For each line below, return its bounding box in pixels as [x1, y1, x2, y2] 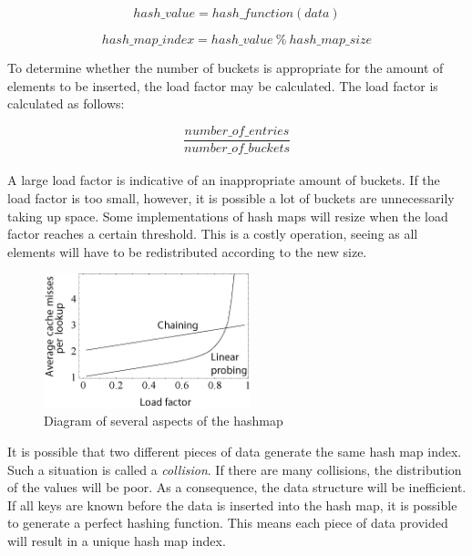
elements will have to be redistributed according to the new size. [7, 242, 367, 261]
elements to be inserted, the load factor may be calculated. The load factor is [7, 76, 438, 95]
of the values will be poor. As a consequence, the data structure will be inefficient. [7, 478, 467, 497]
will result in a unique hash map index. [7, 530, 226, 550]
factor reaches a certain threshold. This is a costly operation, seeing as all [7, 224, 418, 243]
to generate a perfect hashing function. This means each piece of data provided [7, 513, 448, 532]
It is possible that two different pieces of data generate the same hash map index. [7, 441, 462, 460]
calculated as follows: [7, 94, 125, 113]
